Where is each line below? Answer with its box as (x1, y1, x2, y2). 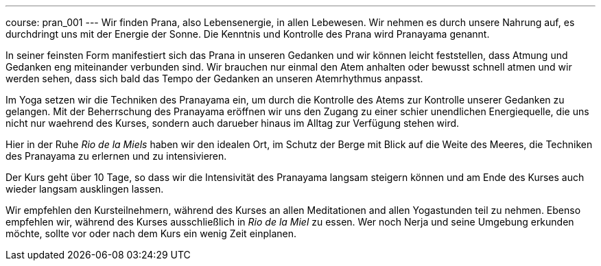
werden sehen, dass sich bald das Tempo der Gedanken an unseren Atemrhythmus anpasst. (5, 73, 423, 84)
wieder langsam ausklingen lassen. (5, 183, 164, 195)
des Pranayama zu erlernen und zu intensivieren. (5, 150, 227, 162)
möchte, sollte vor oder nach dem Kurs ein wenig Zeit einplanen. (5, 228, 297, 239)
